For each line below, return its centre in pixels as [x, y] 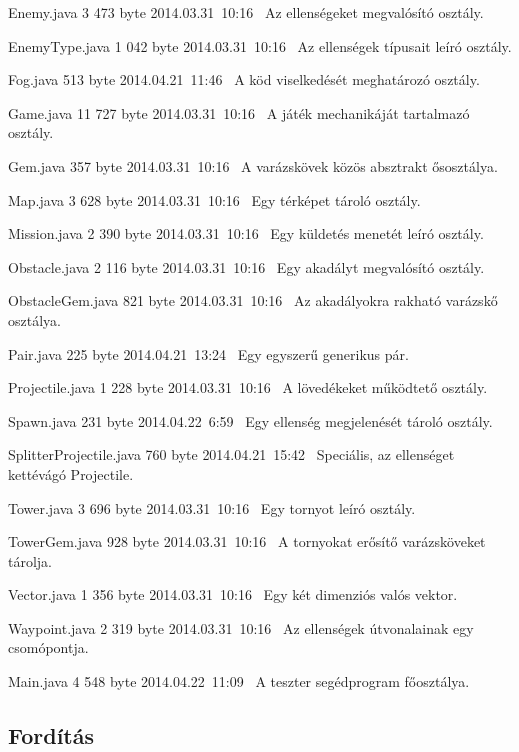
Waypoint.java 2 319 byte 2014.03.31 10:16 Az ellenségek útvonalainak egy [241, 627]
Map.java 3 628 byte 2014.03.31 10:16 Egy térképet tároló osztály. [214, 199]
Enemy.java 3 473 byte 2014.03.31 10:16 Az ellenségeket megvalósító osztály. [246, 12]
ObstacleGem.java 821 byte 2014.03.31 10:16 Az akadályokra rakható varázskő [253, 300]
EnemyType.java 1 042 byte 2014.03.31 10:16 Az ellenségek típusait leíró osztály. [260, 45]
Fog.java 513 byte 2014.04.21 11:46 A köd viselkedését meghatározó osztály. [244, 79]
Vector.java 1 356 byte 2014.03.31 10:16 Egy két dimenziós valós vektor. [233, 594]
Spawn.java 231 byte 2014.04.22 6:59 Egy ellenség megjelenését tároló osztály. [250, 420]
